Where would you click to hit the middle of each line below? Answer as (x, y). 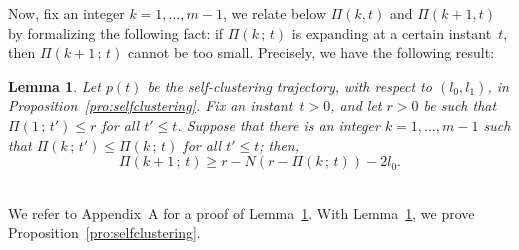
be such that (460, 105)
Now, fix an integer (66, 13)
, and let (356, 105)
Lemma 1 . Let (54, 85)
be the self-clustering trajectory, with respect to (289, 85)
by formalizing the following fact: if (116, 32)
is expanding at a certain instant (391, 32)
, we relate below (274, 13)
